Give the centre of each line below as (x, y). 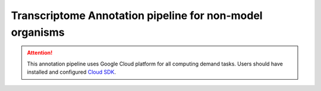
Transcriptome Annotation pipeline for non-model (137, 15)
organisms (38, 32)
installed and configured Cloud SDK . (71, 72)
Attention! (40, 53)
